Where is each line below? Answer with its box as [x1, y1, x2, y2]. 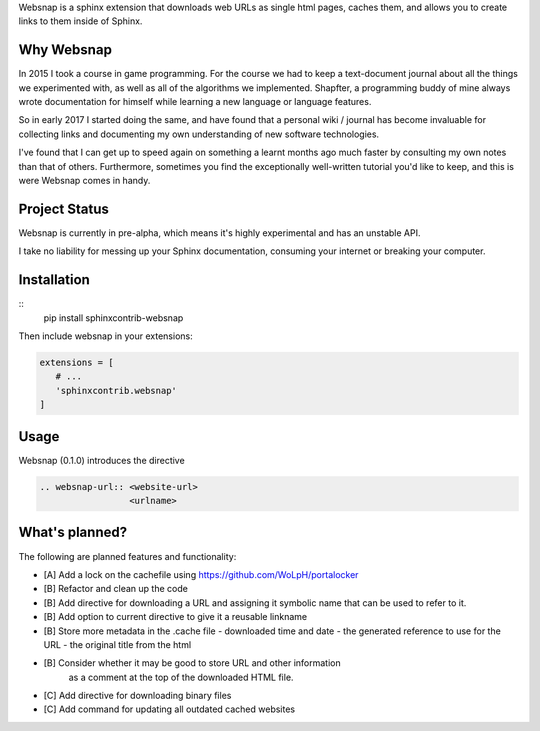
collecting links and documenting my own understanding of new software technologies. [18, 128, 380, 140]
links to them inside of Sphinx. [18, 15, 143, 27]
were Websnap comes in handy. [18, 175, 151, 187]
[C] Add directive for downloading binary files [43, 690, 232, 702]
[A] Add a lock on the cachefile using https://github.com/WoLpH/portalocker [43, 568, 359, 580]
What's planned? [18, 524, 128, 541]
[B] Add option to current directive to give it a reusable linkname [43, 611, 308, 623]
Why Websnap [18, 41, 112, 59]
